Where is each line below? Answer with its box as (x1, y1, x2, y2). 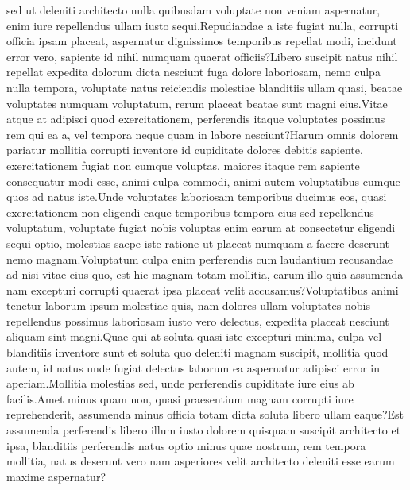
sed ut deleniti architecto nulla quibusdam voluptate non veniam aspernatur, (6, 2, 381, 17)
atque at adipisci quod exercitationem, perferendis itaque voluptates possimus (6, 110, 385, 127)
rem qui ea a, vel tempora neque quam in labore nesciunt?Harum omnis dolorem (6, 125, 399, 142)
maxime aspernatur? (6, 468, 106, 484)
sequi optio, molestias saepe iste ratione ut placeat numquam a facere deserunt (6, 234, 389, 251)
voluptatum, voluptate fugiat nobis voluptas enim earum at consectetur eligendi (6, 219, 396, 236)
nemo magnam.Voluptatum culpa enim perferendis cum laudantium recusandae (6, 250, 393, 267)
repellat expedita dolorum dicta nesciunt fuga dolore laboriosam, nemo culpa (6, 64, 381, 80)
